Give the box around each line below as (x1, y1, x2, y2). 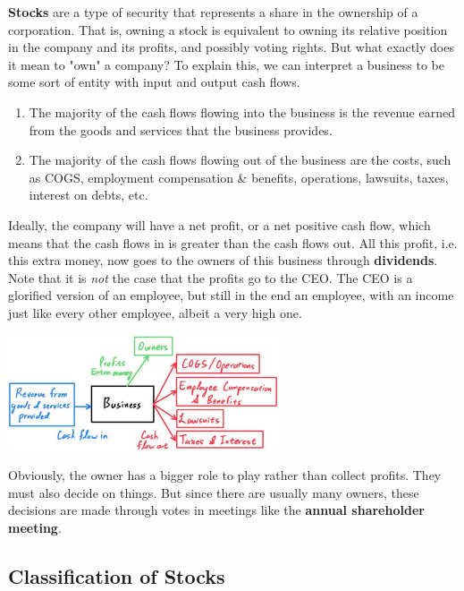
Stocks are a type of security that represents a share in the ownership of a (8, 3, 418, 21)
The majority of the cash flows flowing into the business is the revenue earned (29, 102, 455, 121)
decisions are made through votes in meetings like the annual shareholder (8, 501, 425, 519)
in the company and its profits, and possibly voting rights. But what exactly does (8, 38, 454, 56)
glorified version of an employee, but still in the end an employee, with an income (8, 286, 454, 304)
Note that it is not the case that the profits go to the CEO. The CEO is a (8, 268, 413, 287)
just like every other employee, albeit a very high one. (8, 303, 302, 321)
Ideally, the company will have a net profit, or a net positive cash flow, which (8, 215, 431, 234)
